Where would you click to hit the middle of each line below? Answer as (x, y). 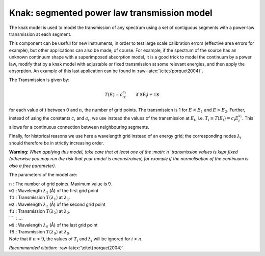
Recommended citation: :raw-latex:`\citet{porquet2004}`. (67, 248)
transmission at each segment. (40, 34)
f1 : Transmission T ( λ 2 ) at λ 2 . (40, 212)
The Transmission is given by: (39, 80)
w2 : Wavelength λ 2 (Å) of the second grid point (57, 205)
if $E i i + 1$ (147, 95)
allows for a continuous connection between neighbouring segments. (79, 127)
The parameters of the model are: (43, 175)
